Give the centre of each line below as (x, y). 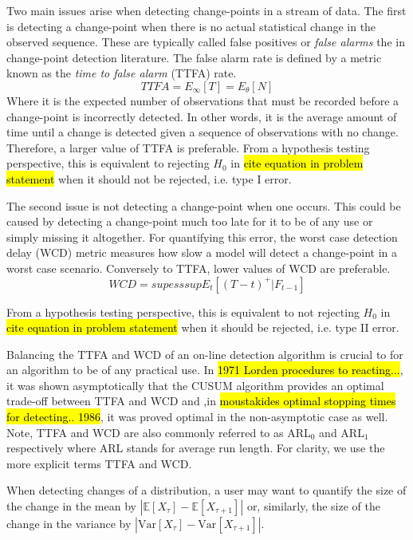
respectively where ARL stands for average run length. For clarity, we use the (196, 448)
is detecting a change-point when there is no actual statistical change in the (191, 26)
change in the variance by (69, 524)
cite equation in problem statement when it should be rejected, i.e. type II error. (203, 327)
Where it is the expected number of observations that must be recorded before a (203, 100)
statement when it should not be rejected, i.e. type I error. (149, 178)
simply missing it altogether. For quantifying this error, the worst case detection (202, 236)
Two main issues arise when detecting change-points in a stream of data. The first (206, 10)
